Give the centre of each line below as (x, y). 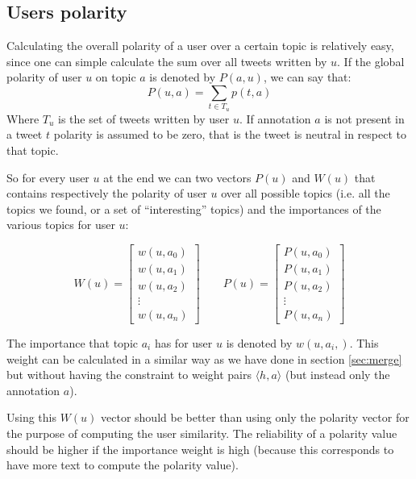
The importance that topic (72, 343)
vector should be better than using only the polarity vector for (255, 417)
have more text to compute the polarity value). (123, 465)
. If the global (371, 61)
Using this (31, 417)
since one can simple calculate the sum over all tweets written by (167, 61)
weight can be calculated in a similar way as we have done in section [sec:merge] (204, 358)
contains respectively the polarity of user (107, 193)
